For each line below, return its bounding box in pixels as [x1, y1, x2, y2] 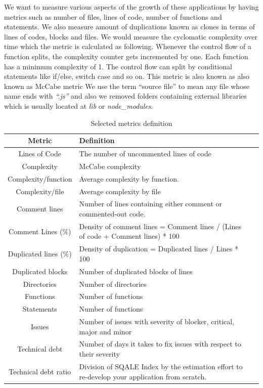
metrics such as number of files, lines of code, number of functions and [4, 11, 222, 22]
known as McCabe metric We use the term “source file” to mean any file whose [4, 80, 249, 91]
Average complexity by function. [79, 173, 179, 184]
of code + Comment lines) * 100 [79, 231, 180, 241]
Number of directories [79, 278, 147, 289]
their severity [79, 349, 120, 359]
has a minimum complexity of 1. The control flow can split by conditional [4, 61, 232, 71]
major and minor [79, 326, 132, 336]
